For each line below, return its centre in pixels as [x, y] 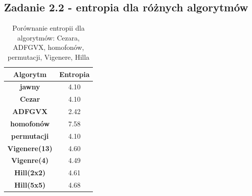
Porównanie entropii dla [49, 28]
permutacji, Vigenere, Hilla [48, 57]
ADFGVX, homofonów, [48, 47]
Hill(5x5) [30, 185]
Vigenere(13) [30, 148]
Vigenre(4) [30, 160]
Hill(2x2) [30, 173]
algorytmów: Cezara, [49, 37]
